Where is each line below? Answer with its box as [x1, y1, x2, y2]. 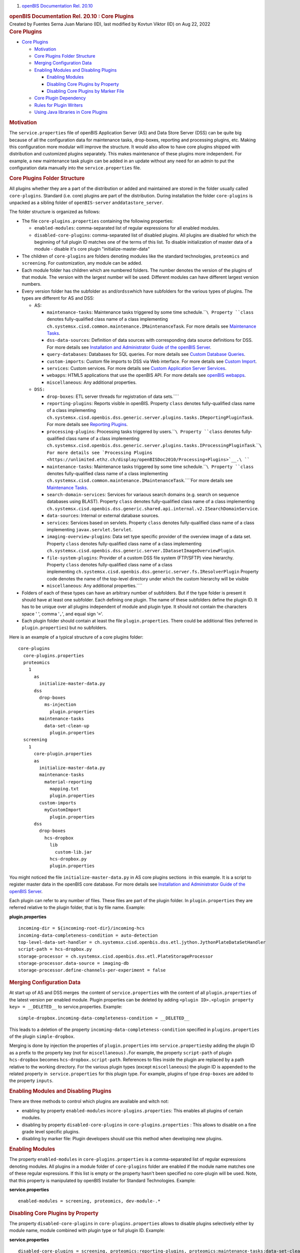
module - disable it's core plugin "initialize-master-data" [34, 246, 150, 252]
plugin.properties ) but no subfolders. [21, 624, 107, 631]
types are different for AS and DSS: [21, 295, 94, 301]
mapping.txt [49, 786, 79, 792]
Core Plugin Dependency [34, 95, 86, 101]
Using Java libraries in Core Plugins [34, 109, 107, 115]
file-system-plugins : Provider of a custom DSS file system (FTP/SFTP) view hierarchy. [46, 554, 234, 561]
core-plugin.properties [33, 751, 92, 757]
